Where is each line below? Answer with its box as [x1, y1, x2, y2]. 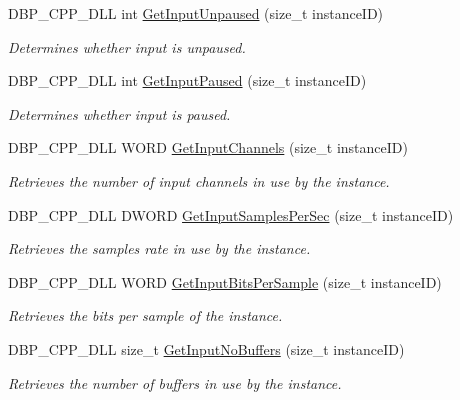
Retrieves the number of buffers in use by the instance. [8, 372, 342, 393]
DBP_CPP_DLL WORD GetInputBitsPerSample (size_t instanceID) [8, 271, 442, 292]
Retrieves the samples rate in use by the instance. [8, 238, 311, 259]
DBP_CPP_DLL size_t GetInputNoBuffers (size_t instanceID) [8, 338, 405, 359]
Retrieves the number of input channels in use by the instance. [8, 170, 390, 191]
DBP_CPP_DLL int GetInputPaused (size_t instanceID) [8, 70, 367, 91]
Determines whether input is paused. [8, 103, 231, 124]
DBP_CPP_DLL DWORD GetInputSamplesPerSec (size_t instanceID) [8, 204, 454, 225]
